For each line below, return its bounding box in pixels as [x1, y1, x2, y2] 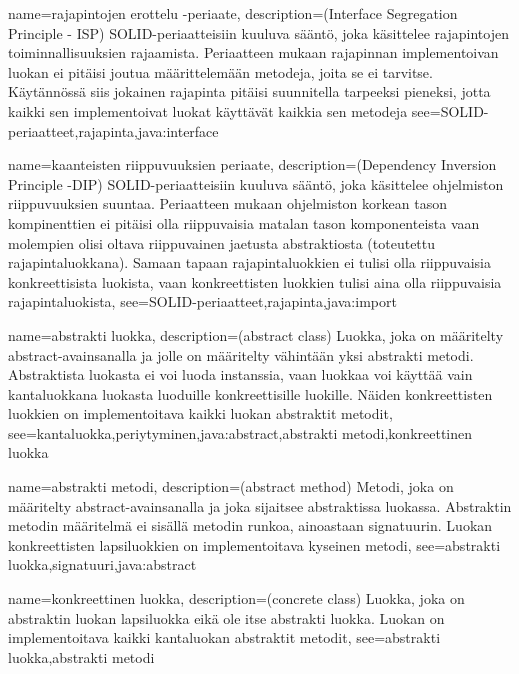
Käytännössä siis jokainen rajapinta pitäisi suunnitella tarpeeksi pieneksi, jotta [8, 81, 491, 102]
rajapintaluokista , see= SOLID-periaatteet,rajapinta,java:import [8, 291, 397, 312]
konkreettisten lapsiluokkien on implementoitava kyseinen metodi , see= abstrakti [8, 534, 501, 555]
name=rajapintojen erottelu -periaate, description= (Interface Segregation [8, 3, 458, 23]
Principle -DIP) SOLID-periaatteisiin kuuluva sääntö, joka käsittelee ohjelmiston [8, 173, 504, 194]
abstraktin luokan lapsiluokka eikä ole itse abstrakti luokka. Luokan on [8, 607, 445, 628]
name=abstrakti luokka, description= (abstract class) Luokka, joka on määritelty [8, 324, 504, 345]
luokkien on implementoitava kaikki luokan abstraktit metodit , [8, 403, 393, 424]
